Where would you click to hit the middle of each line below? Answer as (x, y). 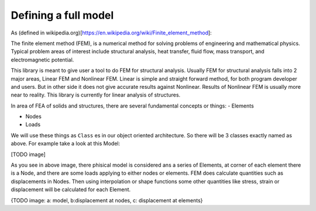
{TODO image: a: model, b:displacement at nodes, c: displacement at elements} (107, 200)
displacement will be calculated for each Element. (71, 189)
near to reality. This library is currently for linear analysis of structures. (96, 95)
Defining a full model (62, 15)
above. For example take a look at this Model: (66, 144)
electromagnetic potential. (42, 60)
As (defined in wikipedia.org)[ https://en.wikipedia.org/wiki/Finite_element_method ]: (111, 33)
